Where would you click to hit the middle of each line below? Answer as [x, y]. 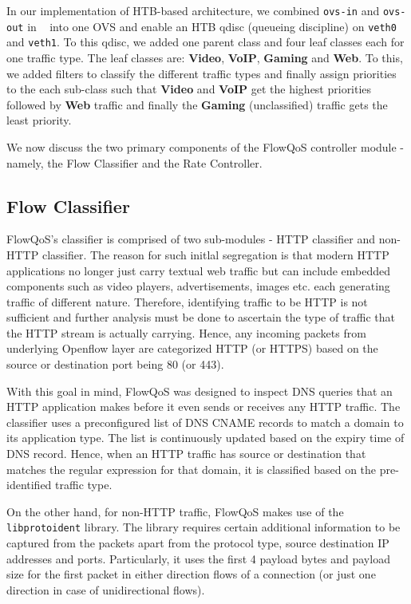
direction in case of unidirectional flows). [106, 589]
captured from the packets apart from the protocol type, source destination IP [198, 543]
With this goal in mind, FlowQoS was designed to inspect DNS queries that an [200, 391]
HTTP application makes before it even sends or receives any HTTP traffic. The [204, 407]
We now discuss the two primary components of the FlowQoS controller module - [205, 146]
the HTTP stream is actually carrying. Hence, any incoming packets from [186, 332]
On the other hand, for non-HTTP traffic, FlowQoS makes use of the [175, 511]
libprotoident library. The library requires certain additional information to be [204, 527]
